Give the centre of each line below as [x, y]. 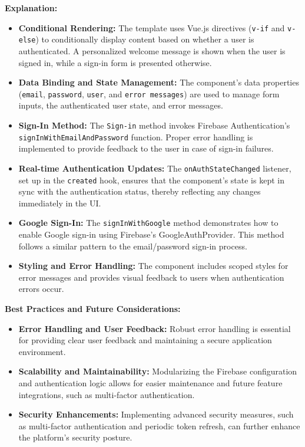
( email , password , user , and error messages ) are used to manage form [149, 93]
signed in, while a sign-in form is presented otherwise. [115, 62]
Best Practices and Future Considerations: [93, 308]
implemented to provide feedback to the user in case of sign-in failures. [146, 148]
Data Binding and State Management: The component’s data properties [159, 82]
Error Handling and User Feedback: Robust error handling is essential [155, 328]
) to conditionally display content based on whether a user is [145, 39]
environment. [42, 351]
